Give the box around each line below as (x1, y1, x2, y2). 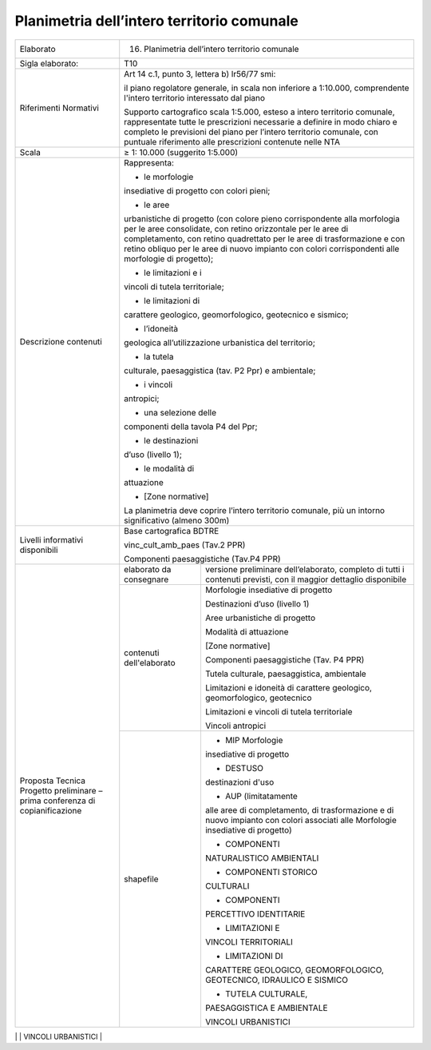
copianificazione (19, 805, 82, 816)
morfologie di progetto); (124, 253, 214, 264)
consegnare (124, 574, 169, 585)
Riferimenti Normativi (19, 102, 100, 113)
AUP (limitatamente (224, 790, 299, 801)
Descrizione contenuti (19, 336, 103, 347)
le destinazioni (144, 435, 199, 446)
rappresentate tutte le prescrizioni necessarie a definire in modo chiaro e (124, 116, 398, 127)
